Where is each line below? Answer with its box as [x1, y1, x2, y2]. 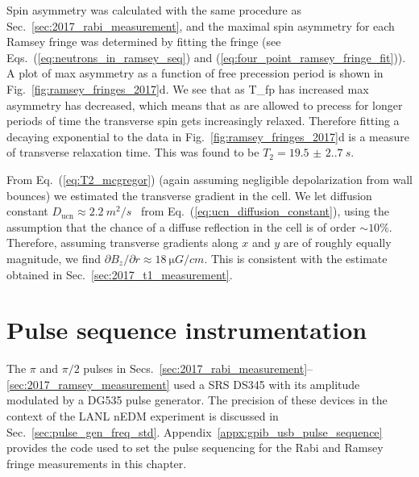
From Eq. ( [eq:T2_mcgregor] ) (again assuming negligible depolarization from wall [6, 170, 413, 187]
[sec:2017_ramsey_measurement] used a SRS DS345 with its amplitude [6, 375, 360, 392]
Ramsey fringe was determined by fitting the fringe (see [6, 33, 281, 50]
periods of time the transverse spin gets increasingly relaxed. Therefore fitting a [6, 112, 400, 129]
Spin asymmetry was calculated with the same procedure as [6, 2, 301, 18]
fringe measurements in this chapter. [6, 454, 187, 471]
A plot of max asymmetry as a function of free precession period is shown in [6, 65, 384, 82]
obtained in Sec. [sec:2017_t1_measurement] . [6, 266, 233, 282]
